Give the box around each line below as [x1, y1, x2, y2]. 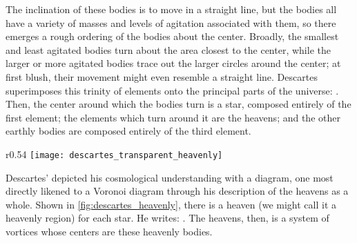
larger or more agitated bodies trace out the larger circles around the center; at [6, 56, 341, 70]
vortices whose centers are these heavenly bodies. [6, 224, 213, 238]
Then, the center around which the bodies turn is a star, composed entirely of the [6, 97, 351, 111]
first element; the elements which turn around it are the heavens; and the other [6, 110, 340, 124]
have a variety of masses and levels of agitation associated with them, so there [6, 15, 336, 30]
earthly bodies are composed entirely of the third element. [6, 124, 251, 138]
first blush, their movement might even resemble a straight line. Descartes [6, 69, 318, 84]
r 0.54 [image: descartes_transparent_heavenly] [6, 146, 223, 161]
